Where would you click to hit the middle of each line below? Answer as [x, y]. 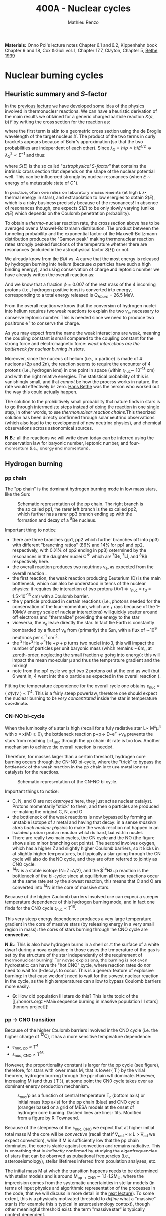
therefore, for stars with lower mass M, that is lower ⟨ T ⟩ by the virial [75, 1070]
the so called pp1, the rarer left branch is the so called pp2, [78, 509]
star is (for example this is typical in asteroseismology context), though [78, 1204]
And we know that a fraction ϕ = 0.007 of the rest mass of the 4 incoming [81, 284]
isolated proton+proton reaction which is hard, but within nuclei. [78, 833]
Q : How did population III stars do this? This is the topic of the [75, 996]
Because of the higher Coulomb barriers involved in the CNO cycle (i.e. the [82, 1030]
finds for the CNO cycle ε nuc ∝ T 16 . [41, 908]
